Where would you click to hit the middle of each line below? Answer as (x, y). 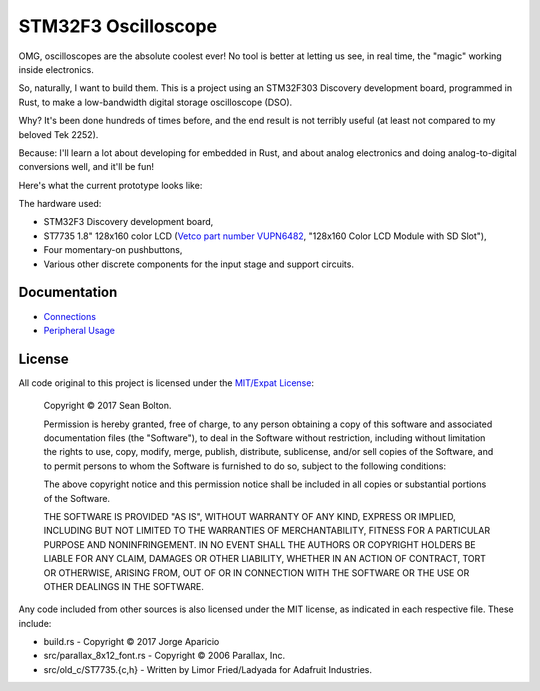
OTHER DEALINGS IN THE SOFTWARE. (124, 586)
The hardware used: (60, 204)
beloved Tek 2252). (58, 134)
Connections (70, 316)
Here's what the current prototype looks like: (110, 185)
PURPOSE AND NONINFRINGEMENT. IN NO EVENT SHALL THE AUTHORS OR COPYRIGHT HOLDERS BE (259, 544)
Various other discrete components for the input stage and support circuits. (199, 264)
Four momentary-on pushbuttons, (113, 250)
